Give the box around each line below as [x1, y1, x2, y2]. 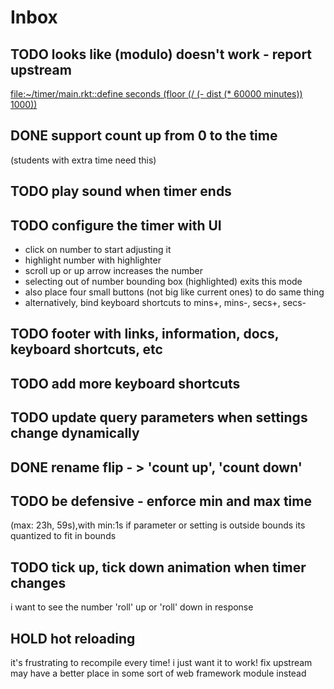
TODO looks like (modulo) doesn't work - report [10, 46, 313, 63]
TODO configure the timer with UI [10, 217, 222, 234]
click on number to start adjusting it [24, 244, 172, 256]
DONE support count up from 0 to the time [10, 127, 278, 145]
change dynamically [10, 425, 140, 442]
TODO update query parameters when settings [10, 409, 308, 426]
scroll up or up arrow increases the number [24, 265, 203, 277]
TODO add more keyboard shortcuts [10, 375, 241, 392]
